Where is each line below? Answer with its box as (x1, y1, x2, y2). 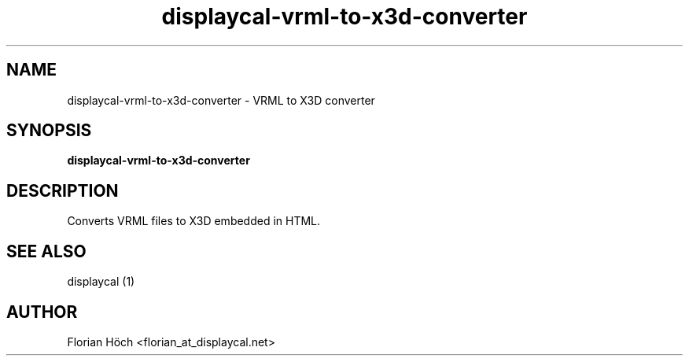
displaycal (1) (67, 275, 135, 289)
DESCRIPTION (6, 180, 119, 201)
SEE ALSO (6, 241, 87, 261)
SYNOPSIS (6, 120, 92, 141)
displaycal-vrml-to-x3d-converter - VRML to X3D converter (67, 93, 375, 107)
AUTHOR (6, 301, 78, 322)
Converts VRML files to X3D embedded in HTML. (67, 214, 321, 228)
